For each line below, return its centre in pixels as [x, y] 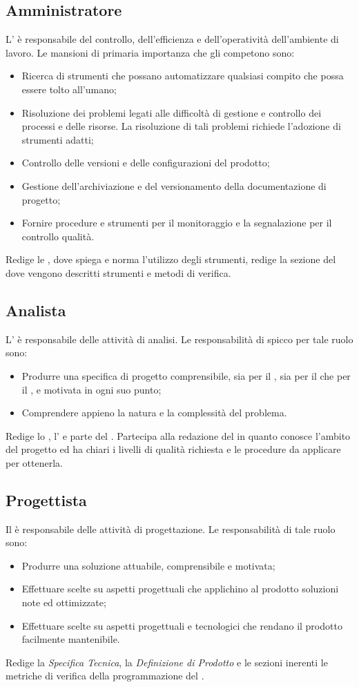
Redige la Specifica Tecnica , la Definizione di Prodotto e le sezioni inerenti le [167, 662]
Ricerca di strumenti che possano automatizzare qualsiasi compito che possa [183, 76]
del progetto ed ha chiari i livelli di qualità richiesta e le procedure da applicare [173, 449]
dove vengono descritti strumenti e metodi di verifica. [118, 272]
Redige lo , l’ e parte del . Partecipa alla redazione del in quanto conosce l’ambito [178, 435]
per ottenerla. [34, 462]
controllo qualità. [58, 236]
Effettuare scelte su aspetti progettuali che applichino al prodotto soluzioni [180, 589]
